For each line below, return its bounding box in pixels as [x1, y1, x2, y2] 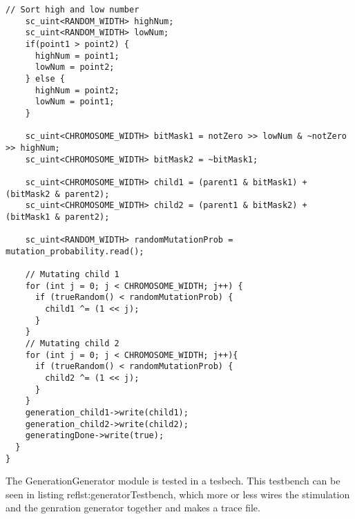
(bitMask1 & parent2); [6, 211, 110, 222]
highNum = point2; [35, 85, 119, 95]
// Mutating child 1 [25, 270, 119, 280]
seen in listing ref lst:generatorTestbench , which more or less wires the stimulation [6, 487, 350, 501]
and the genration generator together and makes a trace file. [6, 500, 260, 515]
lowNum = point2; [35, 62, 115, 73]
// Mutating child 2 [25, 339, 119, 349]
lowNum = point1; [35, 97, 115, 107]
